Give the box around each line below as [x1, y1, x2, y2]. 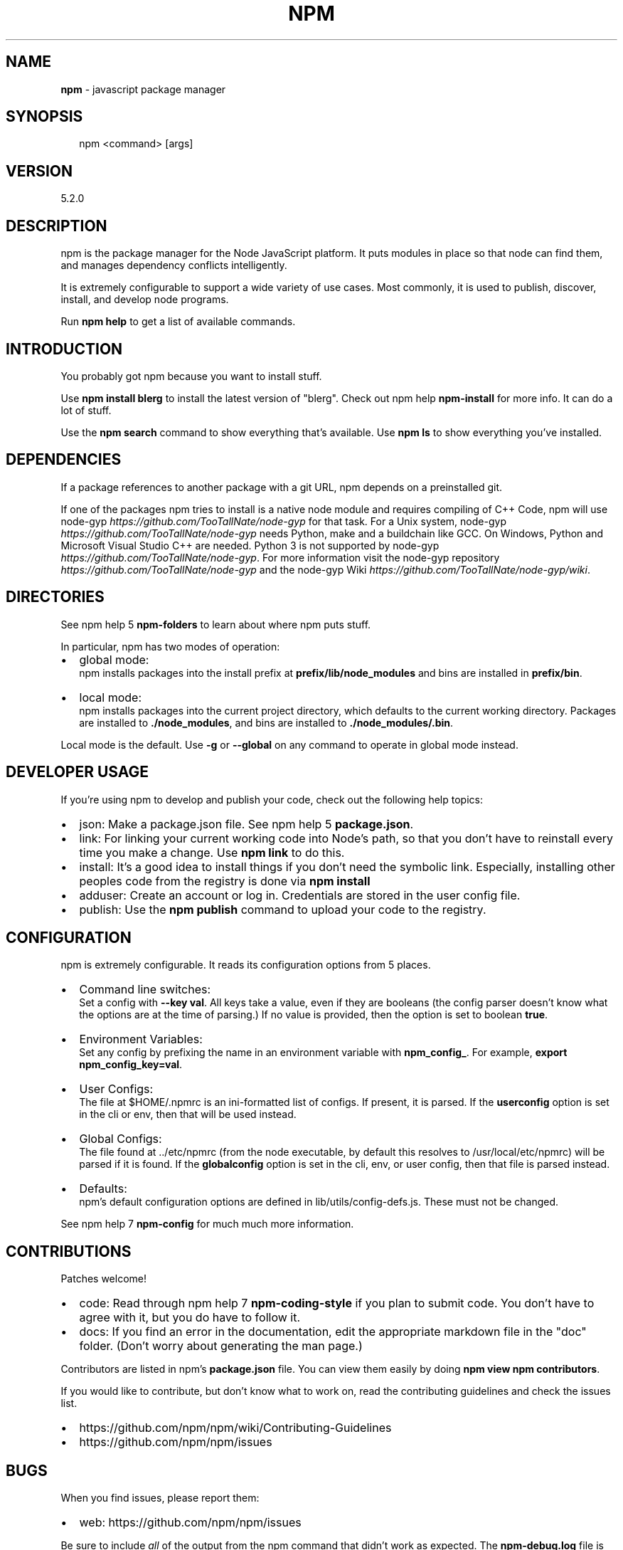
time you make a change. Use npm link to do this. [79, 845, 345, 860]
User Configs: [79, 1082, 154, 1097]
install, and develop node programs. [60, 293, 229, 306]
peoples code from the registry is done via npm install [79, 873, 371, 888]
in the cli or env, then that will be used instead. [79, 1108, 297, 1121]
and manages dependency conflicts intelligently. [60, 259, 287, 272]
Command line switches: [79, 982, 211, 997]
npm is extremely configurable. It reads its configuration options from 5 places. [60, 959, 431, 971]
